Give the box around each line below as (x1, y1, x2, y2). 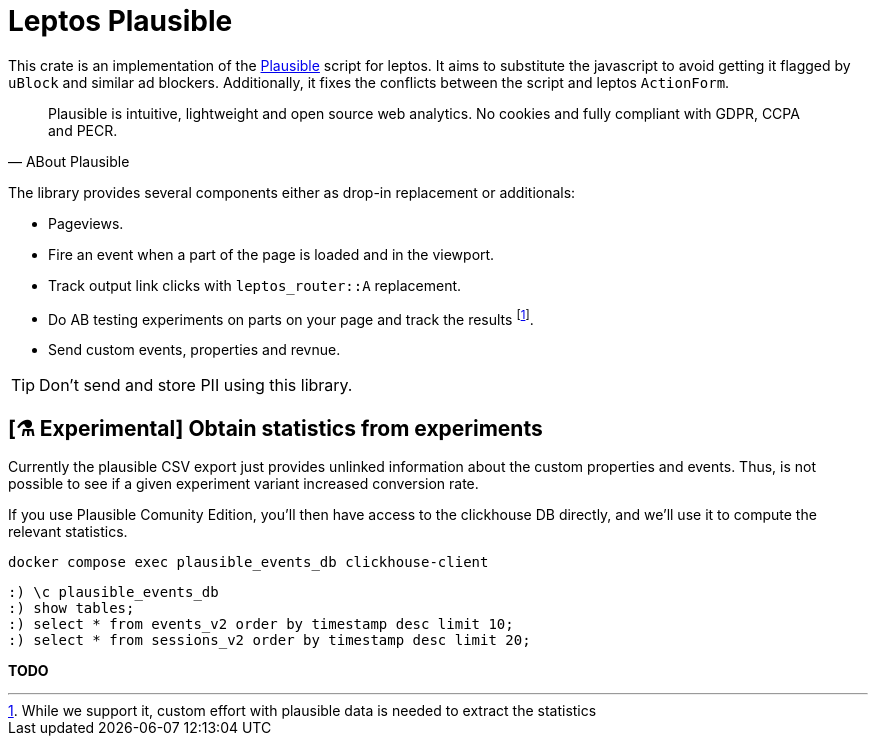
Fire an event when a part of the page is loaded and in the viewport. (48, 245, 495, 263)
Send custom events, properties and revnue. (48, 341, 341, 359)
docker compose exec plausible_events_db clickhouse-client (8, 554, 489, 571)
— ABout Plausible (8, 152, 130, 170)
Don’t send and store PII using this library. (39, 375, 353, 396)
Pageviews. (48, 214, 124, 232)
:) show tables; (8, 600, 135, 617)
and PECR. (48, 121, 118, 139)
